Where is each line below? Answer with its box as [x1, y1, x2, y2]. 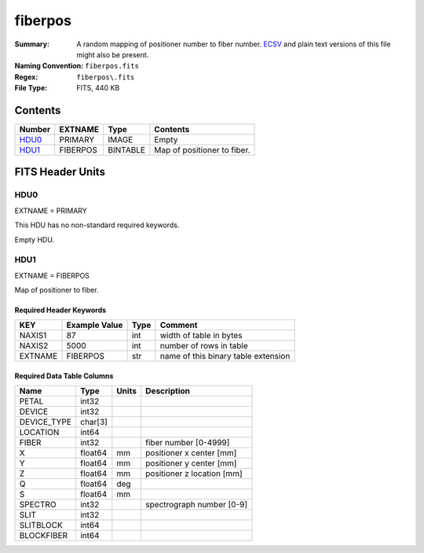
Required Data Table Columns [14, 371, 114, 381]
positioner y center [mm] [145, 458, 237, 469]
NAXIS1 [19, 330, 47, 341]
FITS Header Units [14, 165, 106, 179]
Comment [159, 319, 198, 330]
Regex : [14, 72, 38, 82]
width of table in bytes [159, 330, 243, 341]
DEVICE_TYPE [19, 417, 72, 428]
